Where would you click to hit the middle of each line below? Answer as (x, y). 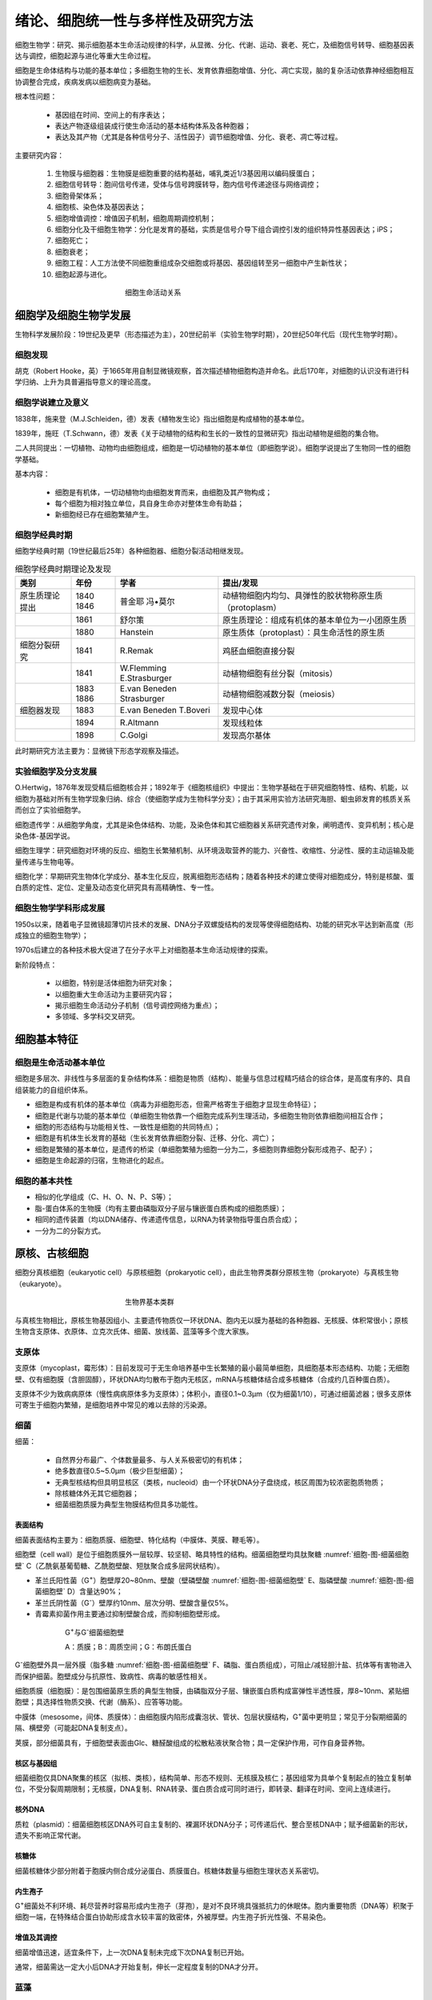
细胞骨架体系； (79, 195)
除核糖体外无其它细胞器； (97, 1494)
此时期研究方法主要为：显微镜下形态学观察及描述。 (99, 751)
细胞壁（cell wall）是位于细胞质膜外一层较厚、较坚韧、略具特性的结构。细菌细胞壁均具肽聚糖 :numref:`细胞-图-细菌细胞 (212, 1554)
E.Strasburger (146, 678)
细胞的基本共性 (44, 1181)
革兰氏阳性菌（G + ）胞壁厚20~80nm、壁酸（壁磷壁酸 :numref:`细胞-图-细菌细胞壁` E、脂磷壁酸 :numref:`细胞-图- (221, 1580)
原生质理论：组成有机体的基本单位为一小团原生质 (315, 620)
